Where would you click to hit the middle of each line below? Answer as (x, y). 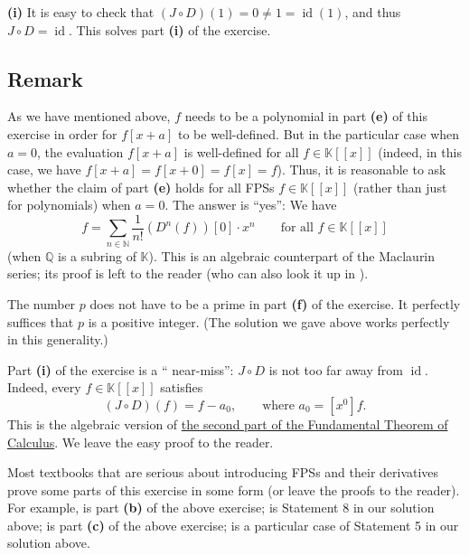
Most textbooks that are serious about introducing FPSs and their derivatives (223, 472)
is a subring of (97, 255)
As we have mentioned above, (89, 116)
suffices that (41, 321)
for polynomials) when (69, 205)
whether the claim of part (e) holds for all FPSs (141, 187)
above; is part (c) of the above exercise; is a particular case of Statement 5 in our (233, 525)
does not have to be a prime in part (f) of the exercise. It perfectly (275, 303)
